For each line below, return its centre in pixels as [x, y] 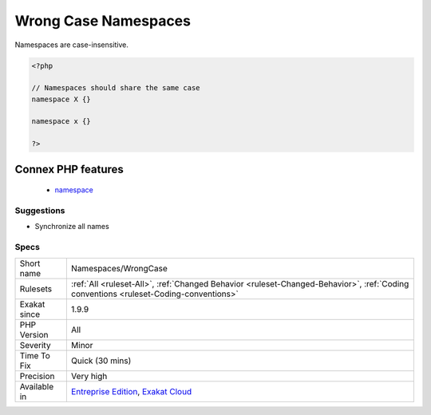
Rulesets [36, 289]
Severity [35, 345]
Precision [37, 376]
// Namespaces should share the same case [116, 88]
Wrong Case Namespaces [103, 21]
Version [34, 334]
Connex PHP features [69, 169]
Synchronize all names [72, 227]
